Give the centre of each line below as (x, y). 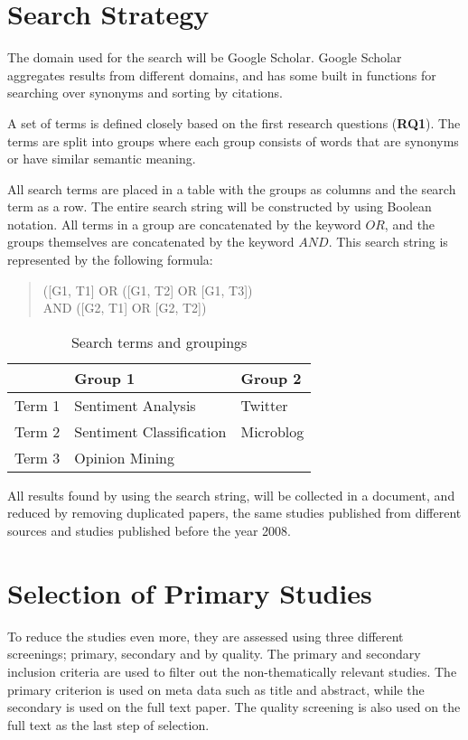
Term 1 (37, 405)
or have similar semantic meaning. (102, 159)
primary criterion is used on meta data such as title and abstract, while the (216, 689)
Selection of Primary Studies (190, 592)
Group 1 (105, 378)
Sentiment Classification (150, 431)
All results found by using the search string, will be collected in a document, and (231, 495)
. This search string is (388, 242)
